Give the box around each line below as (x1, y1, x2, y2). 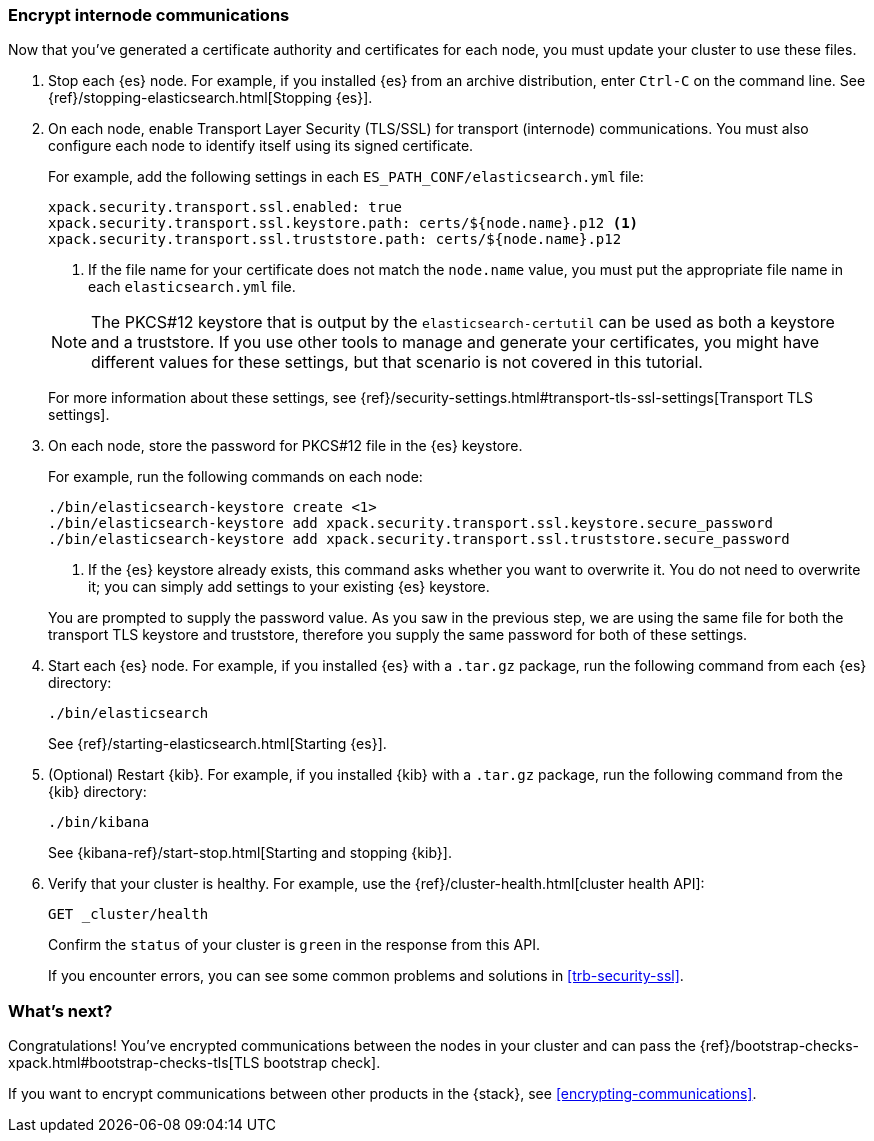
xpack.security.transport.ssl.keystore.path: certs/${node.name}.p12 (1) (48, 215, 639, 232)
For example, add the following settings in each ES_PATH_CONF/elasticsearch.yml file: (48, 168, 644, 186)
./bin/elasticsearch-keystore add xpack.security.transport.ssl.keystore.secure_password (48, 515, 773, 532)
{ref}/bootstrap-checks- (699, 1037, 860, 1055)
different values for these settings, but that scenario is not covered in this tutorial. (91, 352, 703, 373)
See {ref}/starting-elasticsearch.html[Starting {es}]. (48, 735, 387, 753)
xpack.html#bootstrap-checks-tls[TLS (8, 1054, 260, 1072)
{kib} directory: (48, 783, 147, 801)
